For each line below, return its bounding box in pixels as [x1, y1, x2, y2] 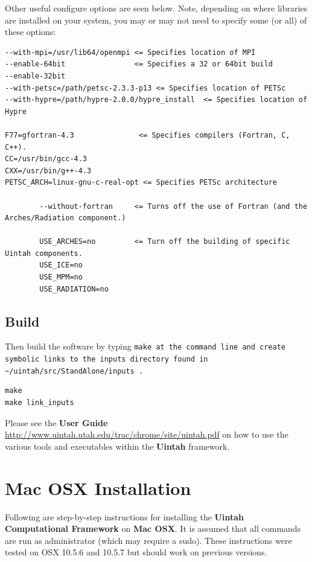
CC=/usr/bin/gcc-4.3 [5, 155, 88, 164]
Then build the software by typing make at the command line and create [5, 340, 285, 353]
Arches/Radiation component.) [5, 214, 126, 223]
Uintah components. [5, 249, 83, 258]
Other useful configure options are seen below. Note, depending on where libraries [5, 2, 308, 14]
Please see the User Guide [5, 416, 108, 429]
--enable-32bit [5, 71, 66, 80]
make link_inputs [5, 398, 74, 407]
